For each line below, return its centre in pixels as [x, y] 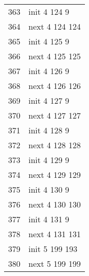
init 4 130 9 [49, 189]
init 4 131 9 [49, 219]
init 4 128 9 [49, 130]
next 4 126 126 [55, 86]
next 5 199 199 [55, 263]
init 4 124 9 [49, 11]
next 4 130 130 [55, 204]
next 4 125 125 [55, 56]
